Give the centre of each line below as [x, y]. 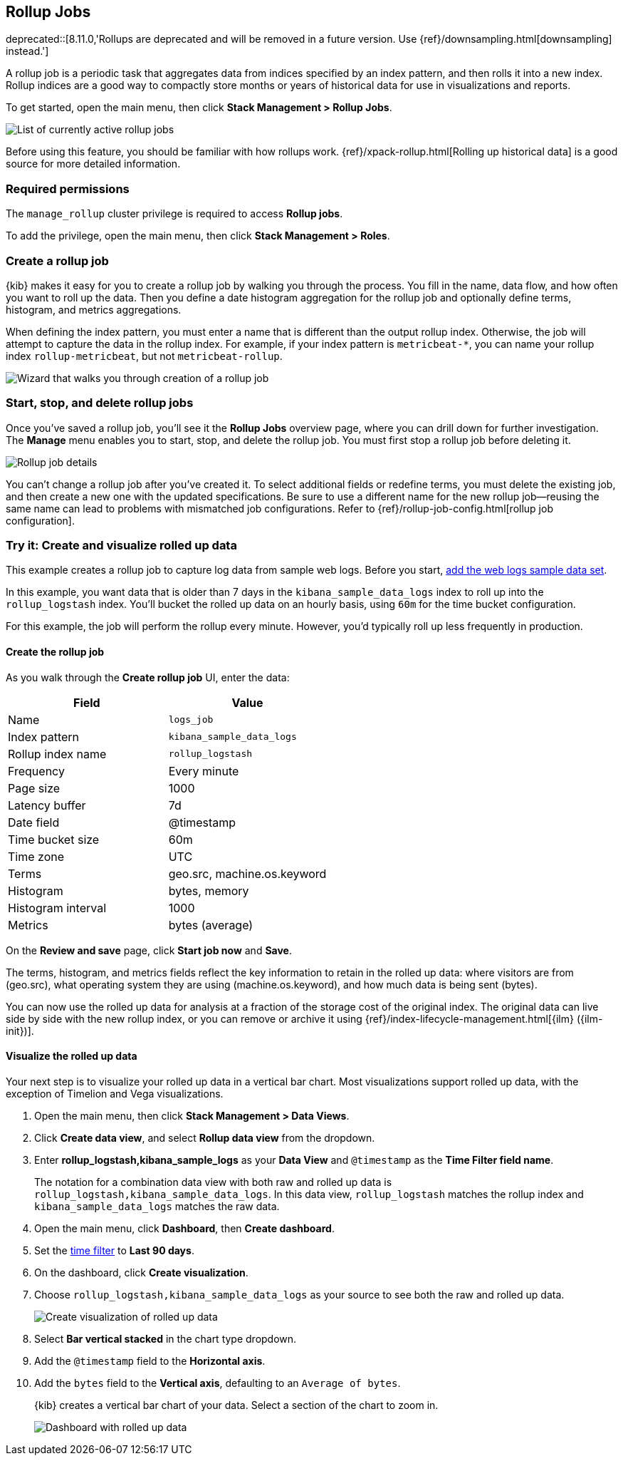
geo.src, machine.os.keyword [247, 873]
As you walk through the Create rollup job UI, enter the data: [148, 677]
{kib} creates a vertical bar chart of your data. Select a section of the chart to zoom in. [236, 1405]
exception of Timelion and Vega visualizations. [115, 1093]
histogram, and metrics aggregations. [94, 309]
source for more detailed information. [93, 164]
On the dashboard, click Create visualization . [141, 1272]
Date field [34, 822]
